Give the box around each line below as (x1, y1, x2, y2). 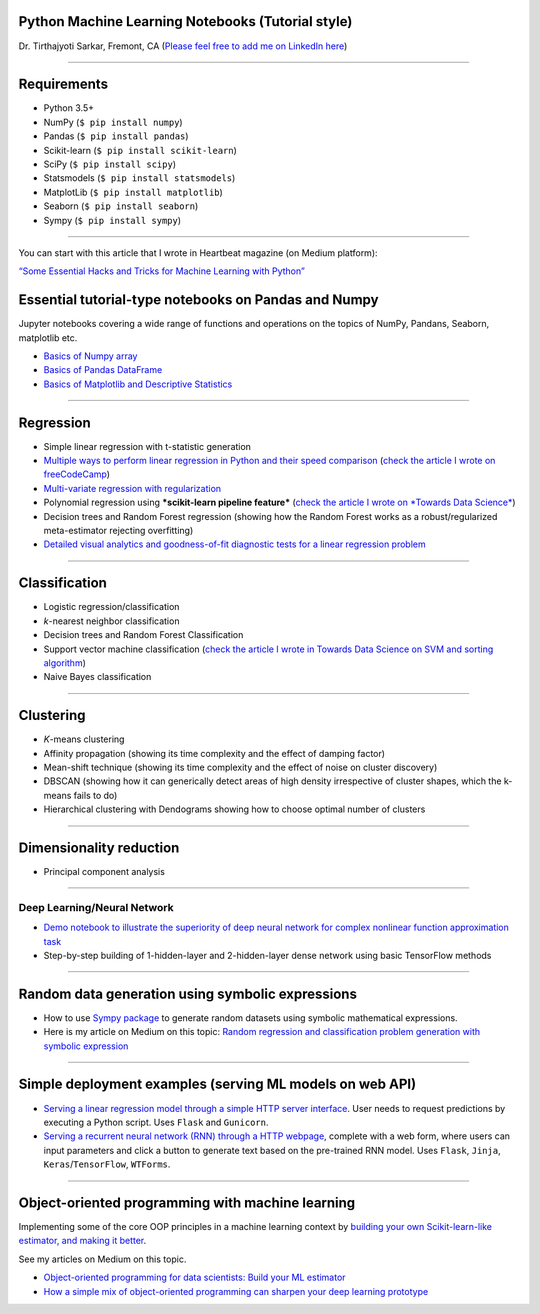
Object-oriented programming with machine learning (18, 1194, 356, 1211)
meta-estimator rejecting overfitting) (43, 525, 194, 537)
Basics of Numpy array (43, 350, 138, 362)
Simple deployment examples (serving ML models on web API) (18, 1076, 417, 1093)
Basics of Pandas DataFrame (43, 364, 163, 376)
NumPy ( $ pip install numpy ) (43, 116, 184, 128)
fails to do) (73, 789, 118, 801)
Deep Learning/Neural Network (18, 900, 174, 914)
